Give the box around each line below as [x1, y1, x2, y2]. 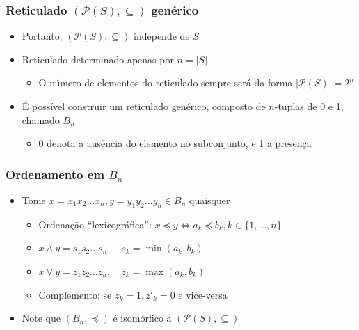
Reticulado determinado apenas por [22, 52, 174, 66]
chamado [22, 112, 60, 127]
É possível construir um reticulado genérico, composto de [22, 99, 266, 113]
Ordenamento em [6, 165, 105, 182]
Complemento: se [38, 287, 112, 301]
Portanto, [22, 29, 63, 43]
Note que [22, 311, 61, 325]
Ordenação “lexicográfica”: [38, 217, 152, 231]
